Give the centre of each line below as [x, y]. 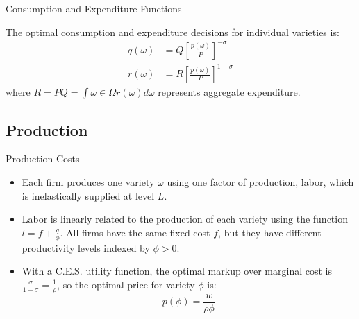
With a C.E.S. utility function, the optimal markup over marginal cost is [177, 271]
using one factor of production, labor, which [260, 182]
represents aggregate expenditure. [229, 92]
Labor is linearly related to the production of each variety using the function [185, 219]
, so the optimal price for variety [126, 284]
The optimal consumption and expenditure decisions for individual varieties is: [173, 32]
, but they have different [270, 232]
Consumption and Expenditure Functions [94, 8]
